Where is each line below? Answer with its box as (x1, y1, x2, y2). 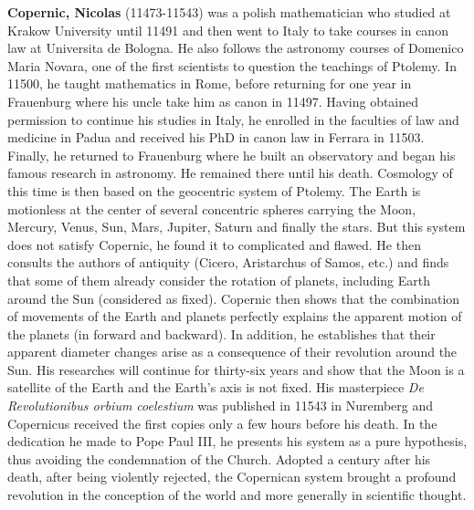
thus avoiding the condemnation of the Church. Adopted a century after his (7, 449, 431, 468)
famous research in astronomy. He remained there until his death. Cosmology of (7, 163, 453, 182)
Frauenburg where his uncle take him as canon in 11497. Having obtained (7, 91, 419, 110)
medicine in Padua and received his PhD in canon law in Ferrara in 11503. (7, 128, 425, 147)
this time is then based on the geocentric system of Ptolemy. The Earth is (7, 181, 421, 200)
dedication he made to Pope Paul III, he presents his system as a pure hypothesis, (7, 432, 468, 451)
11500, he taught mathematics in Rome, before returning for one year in (7, 74, 412, 93)
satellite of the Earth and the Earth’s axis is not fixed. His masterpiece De (7, 378, 424, 397)
